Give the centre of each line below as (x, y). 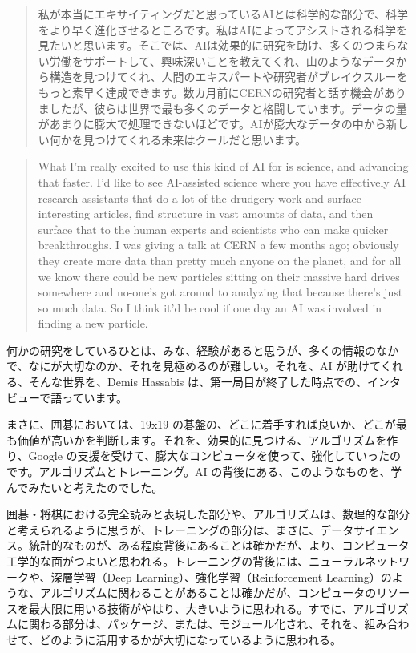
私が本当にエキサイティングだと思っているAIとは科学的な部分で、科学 (223, 14)
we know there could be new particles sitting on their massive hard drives (219, 276)
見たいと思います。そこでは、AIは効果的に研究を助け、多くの (201, 45)
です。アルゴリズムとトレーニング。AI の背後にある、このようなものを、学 (204, 472)
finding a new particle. (93, 323)
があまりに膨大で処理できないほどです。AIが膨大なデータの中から (212, 124)
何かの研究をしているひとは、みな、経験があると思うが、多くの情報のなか (202, 350)
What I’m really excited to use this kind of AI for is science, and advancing (223, 166)
